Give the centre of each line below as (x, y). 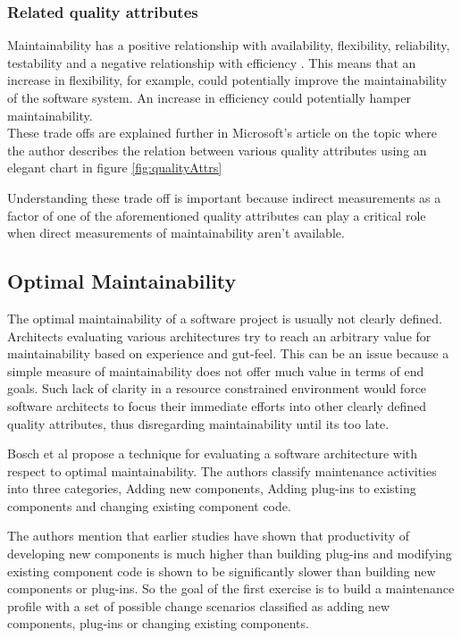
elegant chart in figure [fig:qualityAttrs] (115, 168)
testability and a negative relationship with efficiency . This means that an (212, 62)
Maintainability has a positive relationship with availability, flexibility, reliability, (229, 45)
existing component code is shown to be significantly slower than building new (222, 571)
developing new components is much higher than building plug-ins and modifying (230, 554)
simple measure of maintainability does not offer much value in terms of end (216, 370)
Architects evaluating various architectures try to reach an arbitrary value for (219, 336)
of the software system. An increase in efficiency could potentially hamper (209, 97)
